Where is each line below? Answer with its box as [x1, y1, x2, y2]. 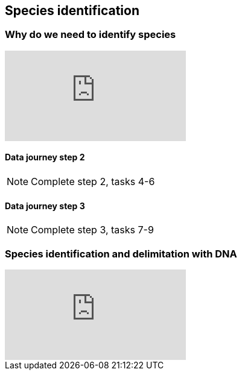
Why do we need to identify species [5, 28, 176, 41]
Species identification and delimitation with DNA [5, 247, 237, 260]
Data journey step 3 [5, 200, 85, 211]
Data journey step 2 [5, 152, 85, 163]
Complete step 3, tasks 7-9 [31, 224, 154, 236]
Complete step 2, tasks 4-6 [31, 175, 155, 188]
